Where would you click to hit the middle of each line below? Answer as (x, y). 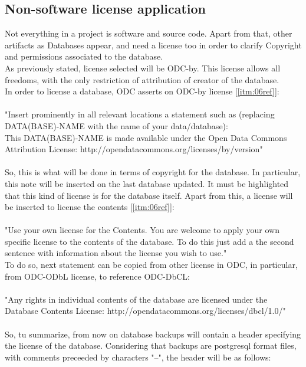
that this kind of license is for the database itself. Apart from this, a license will (149, 195)
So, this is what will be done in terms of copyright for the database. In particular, (153, 172)
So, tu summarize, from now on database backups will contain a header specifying (153, 334)
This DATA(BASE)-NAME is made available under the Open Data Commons (146, 137)
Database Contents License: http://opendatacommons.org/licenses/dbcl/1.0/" (145, 311)
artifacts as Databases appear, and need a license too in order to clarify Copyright (153, 45)
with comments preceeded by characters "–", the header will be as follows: (138, 357)
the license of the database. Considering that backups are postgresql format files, (151, 345)
